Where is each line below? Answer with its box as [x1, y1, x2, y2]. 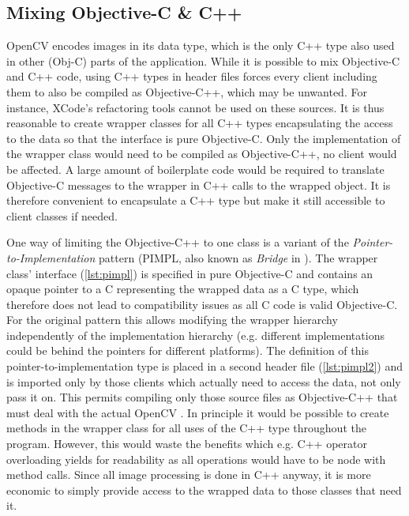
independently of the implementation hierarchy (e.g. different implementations [6, 326, 385, 343]
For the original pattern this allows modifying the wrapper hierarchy [6, 311, 338, 328]
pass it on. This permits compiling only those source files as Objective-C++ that [6, 389, 398, 405]
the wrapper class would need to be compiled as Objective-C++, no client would [6, 145, 397, 162]
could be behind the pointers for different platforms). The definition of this [6, 342, 369, 359]
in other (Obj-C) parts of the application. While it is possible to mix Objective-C [6, 52, 400, 69]
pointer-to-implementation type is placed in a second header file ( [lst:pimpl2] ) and [6, 358, 403, 375]
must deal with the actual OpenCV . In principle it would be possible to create [6, 404, 389, 420]
